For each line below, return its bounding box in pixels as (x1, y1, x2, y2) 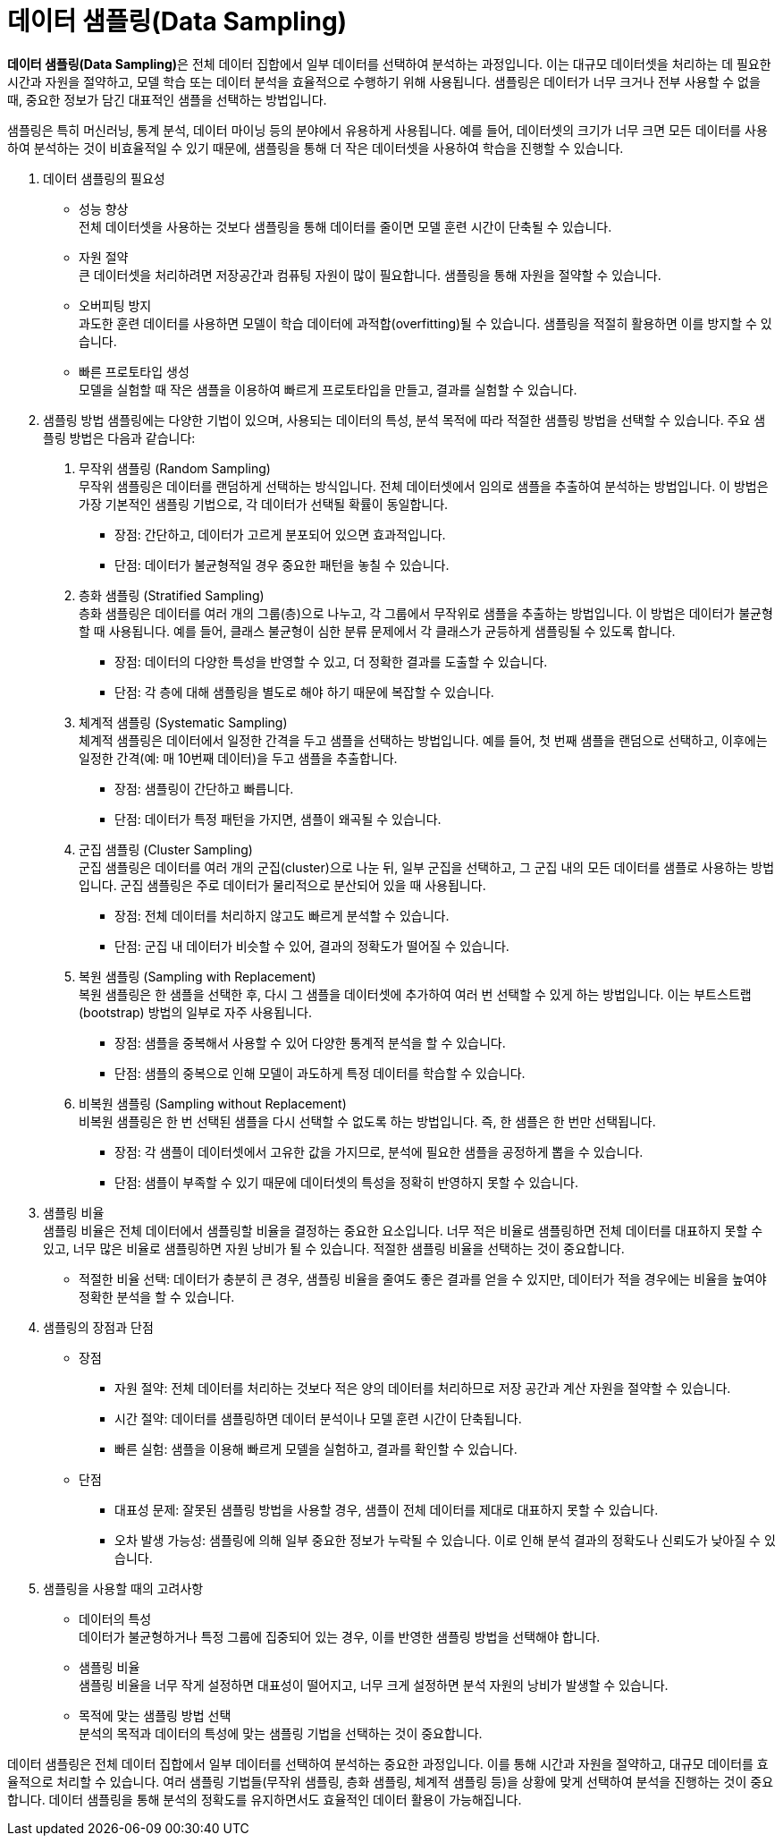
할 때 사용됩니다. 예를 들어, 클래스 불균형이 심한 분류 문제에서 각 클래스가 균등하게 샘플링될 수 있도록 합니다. (79, 623, 676, 639)
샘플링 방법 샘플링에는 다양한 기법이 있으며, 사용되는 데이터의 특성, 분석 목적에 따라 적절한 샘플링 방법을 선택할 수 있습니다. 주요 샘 (43, 412, 766, 428)
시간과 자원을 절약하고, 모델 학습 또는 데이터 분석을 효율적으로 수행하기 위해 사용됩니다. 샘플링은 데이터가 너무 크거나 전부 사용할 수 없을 (7, 73, 761, 89)
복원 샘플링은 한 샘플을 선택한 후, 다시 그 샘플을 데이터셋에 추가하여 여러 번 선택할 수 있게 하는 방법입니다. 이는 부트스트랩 (79, 986, 752, 1002)
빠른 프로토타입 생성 (79, 363, 189, 379)
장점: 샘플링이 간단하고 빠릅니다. (114, 780, 294, 796)
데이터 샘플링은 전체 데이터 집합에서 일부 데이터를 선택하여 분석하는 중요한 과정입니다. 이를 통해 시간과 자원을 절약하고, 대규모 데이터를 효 (7, 1755, 769, 1771)
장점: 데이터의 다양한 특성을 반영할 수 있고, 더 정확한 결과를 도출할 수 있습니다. (114, 653, 548, 669)
